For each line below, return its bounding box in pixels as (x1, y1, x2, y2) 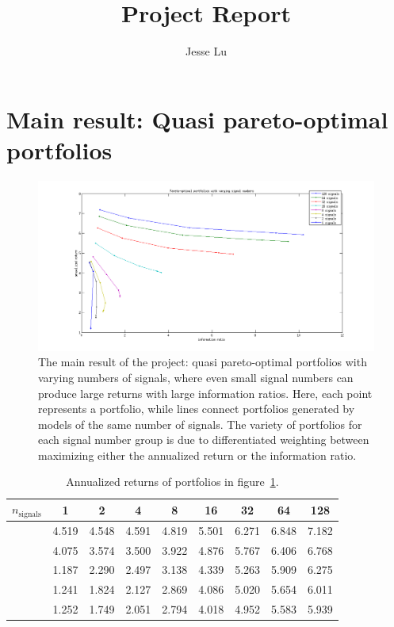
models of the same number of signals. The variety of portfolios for (38, 415, 362, 432)
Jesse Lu (186, 43, 227, 59)
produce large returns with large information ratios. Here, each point (38, 384, 373, 401)
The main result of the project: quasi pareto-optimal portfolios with (38, 354, 367, 370)
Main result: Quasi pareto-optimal (6, 102, 388, 135)
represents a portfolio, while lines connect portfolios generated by (38, 400, 355, 417)
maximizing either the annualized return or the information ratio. (38, 446, 357, 463)
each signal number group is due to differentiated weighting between (38, 431, 369, 448)
